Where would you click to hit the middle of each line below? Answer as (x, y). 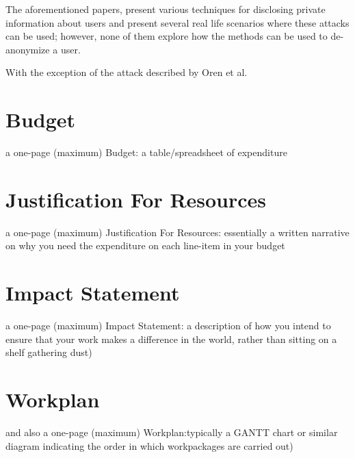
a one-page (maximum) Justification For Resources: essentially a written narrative (177, 232)
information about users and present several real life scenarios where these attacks (177, 22)
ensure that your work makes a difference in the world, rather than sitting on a (171, 339)
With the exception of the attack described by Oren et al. (127, 72)
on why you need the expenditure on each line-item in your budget (145, 245)
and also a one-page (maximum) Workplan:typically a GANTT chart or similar (172, 432)
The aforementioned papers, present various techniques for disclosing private (166, 9)
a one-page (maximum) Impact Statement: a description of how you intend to (168, 326)
